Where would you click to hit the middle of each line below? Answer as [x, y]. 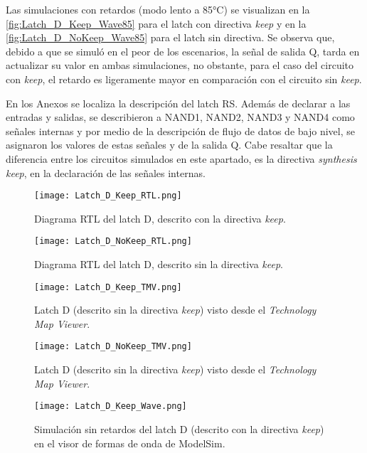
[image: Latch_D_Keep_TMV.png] [108, 287]
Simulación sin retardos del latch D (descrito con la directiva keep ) [179, 428]
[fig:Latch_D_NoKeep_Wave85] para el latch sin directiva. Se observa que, [170, 37]
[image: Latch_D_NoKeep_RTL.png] [113, 241]
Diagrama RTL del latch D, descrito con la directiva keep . [160, 218]
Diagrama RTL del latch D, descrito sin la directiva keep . [159, 264]
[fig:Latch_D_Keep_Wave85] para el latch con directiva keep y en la [156, 23]
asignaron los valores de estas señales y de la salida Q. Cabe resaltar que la [169, 145]
